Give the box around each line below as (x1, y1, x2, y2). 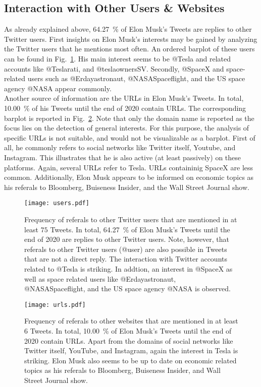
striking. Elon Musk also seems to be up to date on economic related (24, 355, 237, 365)
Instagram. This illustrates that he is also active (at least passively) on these (4, 152, 241, 162)
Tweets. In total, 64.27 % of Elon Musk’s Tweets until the (50, 224, 230, 234)
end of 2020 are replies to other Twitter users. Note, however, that (24, 234, 230, 244)
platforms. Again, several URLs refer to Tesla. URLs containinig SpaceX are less (4, 162, 253, 172)
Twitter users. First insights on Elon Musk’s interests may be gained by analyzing (4, 33, 257, 44)
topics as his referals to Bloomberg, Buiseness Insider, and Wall (24, 365, 221, 375)
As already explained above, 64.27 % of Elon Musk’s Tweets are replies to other (4, 24, 252, 34)
